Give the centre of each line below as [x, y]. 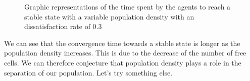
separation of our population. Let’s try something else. [88, 72]
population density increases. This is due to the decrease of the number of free [125, 53]
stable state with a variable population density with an [109, 16]
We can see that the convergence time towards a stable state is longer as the [122, 43]
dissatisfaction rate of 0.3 [63, 26]
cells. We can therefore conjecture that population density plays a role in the [123, 62]
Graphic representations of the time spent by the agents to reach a [128, 6]
